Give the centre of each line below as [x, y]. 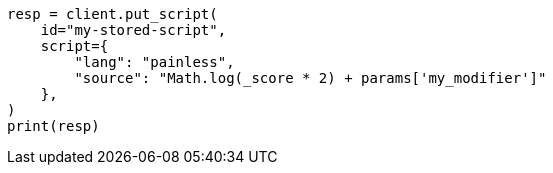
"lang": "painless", [154, 62]
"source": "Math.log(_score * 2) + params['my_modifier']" [310, 78]
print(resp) [53, 126]
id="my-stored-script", [133, 30]
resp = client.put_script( [112, 14]
